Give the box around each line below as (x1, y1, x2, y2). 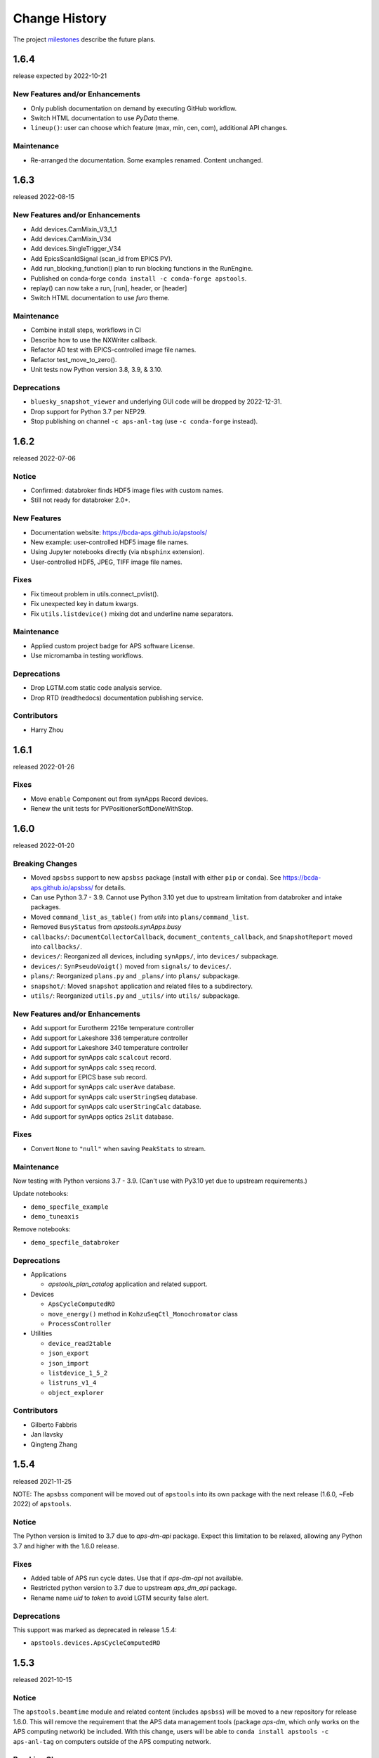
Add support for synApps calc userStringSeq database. (30, 1092, 198, 1101)
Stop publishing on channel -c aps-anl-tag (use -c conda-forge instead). (30, 417, 258, 425)
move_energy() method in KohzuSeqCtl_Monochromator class (48, 1309, 238, 1318)
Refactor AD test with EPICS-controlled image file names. (30, 345, 197, 354)
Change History (13, 11, 107, 26)
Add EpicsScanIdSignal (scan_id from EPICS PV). (30, 254, 173, 263)
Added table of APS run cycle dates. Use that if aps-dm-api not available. (30, 1574, 244, 1582)
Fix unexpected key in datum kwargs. (30, 600, 139, 608)
